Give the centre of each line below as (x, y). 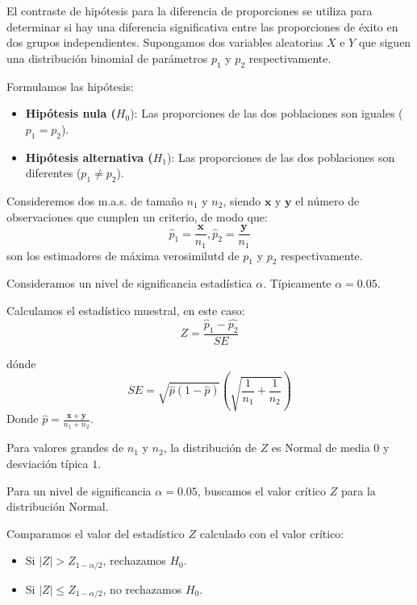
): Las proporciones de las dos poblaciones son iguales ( (267, 113)
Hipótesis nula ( (71, 113)
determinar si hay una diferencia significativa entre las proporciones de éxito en (202, 26)
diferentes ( (53, 173)
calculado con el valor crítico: (272, 533)
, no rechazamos (142, 588)
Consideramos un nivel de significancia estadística (129, 283)
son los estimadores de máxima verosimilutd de (123, 255)
